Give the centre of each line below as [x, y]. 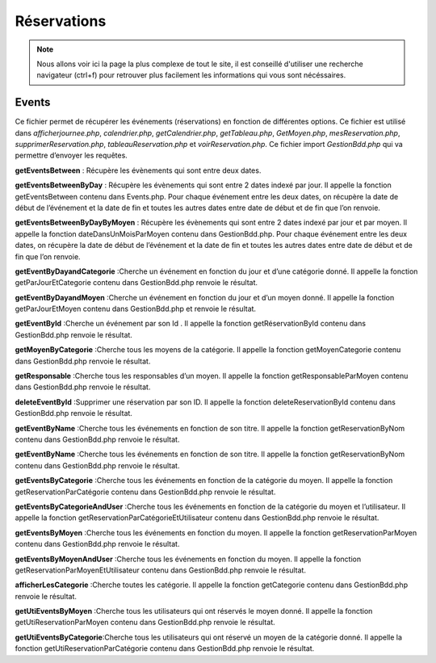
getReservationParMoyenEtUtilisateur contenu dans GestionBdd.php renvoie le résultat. [161, 570]
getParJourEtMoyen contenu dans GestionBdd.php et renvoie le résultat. [136, 309]
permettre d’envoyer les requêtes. [71, 155]
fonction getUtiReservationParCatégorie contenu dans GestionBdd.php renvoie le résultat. [165, 648]
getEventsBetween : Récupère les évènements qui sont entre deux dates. [138, 170]
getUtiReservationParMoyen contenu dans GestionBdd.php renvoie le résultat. [145, 623]
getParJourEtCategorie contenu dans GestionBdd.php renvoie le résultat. [136, 283]
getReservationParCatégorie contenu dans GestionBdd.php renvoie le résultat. [145, 492]
